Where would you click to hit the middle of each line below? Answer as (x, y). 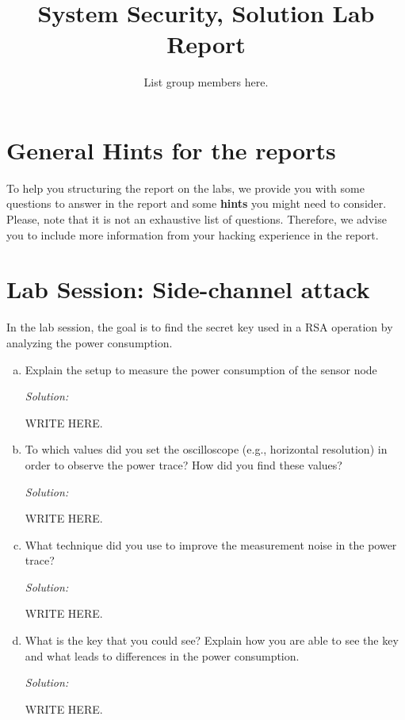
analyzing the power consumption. (90, 342)
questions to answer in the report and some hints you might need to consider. (197, 203)
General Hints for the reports (171, 149)
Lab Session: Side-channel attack (188, 289)
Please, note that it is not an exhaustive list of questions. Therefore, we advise (197, 219)
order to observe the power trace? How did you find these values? (183, 464)
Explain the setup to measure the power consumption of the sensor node (201, 369)
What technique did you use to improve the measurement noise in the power (211, 544)
